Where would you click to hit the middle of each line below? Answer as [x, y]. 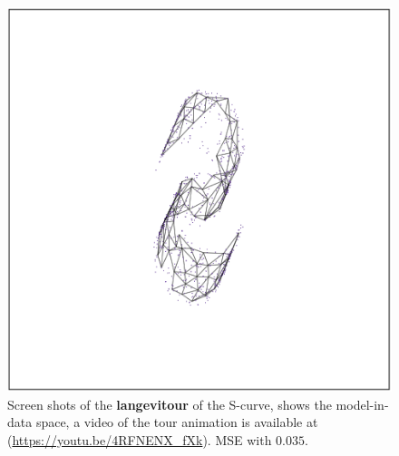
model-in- [362, 404]
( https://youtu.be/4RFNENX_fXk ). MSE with [140, 439]
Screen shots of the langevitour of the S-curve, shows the [170, 404]
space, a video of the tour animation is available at [177, 422]
